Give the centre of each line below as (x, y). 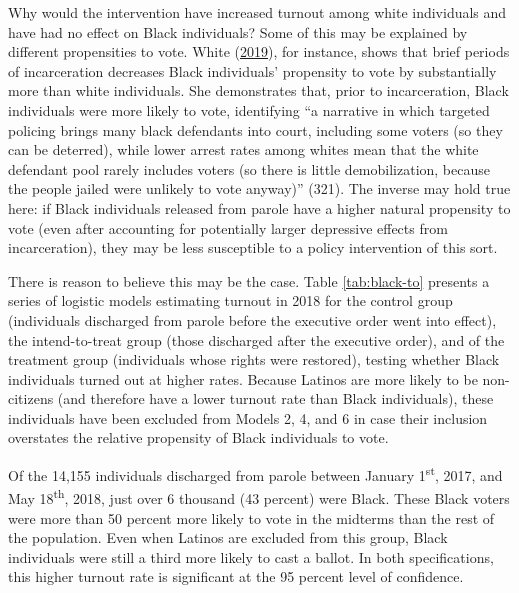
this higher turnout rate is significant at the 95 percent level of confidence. (236, 576)
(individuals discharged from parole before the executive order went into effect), (252, 319)
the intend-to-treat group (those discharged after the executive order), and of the (256, 339)
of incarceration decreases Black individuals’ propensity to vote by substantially (252, 70)
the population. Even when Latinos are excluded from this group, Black (228, 537)
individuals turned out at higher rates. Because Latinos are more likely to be (243, 378)
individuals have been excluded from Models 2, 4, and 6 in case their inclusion (248, 417)
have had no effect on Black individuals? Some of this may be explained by (238, 31)
